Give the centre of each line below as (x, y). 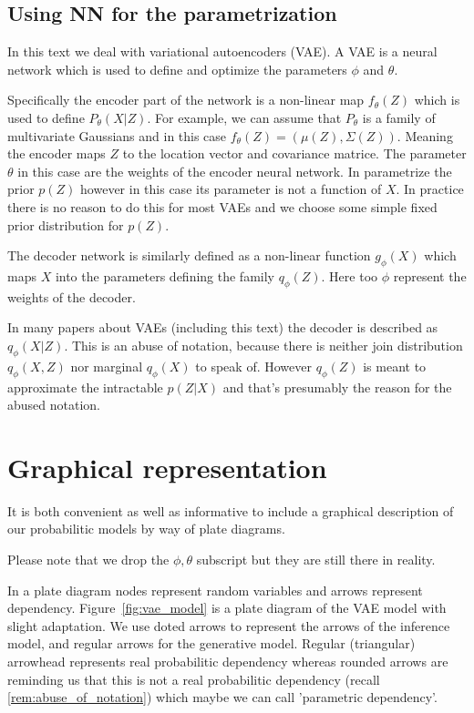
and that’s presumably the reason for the (337, 387)
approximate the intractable (85, 387)
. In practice (430, 189)
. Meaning (425, 135)
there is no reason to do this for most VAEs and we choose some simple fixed (222, 206)
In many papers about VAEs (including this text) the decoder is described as (223, 327)
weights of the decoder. (72, 296)
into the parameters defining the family (165, 275)
